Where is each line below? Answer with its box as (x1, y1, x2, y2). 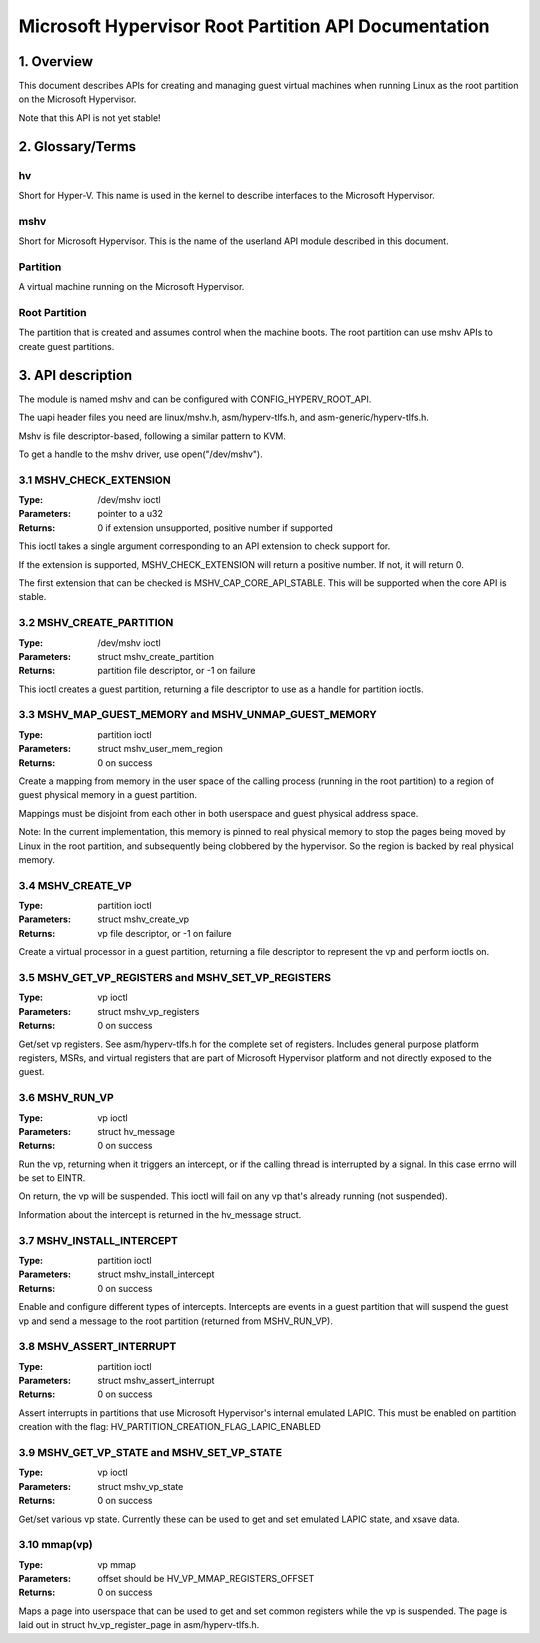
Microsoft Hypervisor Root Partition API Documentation (18, 15, 490, 37)
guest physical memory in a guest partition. (18, 789, 197, 801)
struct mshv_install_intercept (97, 1268, 215, 1280)
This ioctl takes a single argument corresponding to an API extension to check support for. (18, 540, 391, 552)
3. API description (18, 366, 133, 384)
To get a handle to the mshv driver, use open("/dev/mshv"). (18, 448, 264, 460)
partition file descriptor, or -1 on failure (97, 665, 256, 677)
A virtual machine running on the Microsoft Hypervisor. (18, 281, 245, 293)
